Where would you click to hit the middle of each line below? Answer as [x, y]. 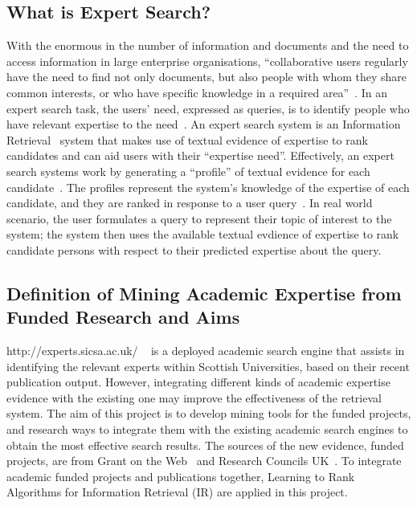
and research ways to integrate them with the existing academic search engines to [207, 429]
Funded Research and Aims [123, 317]
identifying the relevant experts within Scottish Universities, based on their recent [208, 366]
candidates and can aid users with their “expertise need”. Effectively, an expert [200, 155]
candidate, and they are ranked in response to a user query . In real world [190, 203]
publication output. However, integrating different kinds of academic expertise [198, 382]
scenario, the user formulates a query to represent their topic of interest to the [199, 218]
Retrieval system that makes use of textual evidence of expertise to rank [187, 139]
